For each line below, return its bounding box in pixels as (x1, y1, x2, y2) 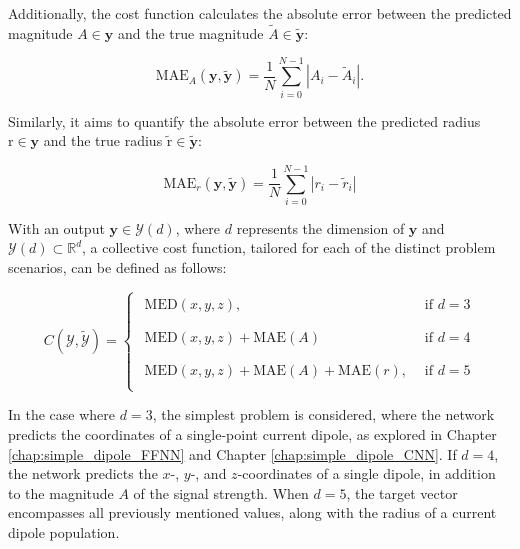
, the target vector (346, 482, 458, 503)
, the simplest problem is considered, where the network (152, 404, 495, 425)
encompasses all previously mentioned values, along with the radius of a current (8, 502, 497, 523)
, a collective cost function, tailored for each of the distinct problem (82, 237, 496, 258)
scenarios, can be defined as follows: (8, 257, 227, 278)
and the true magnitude (117, 22, 264, 43)
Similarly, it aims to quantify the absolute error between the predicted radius (8, 110, 481, 131)
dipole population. (8, 521, 120, 542)
